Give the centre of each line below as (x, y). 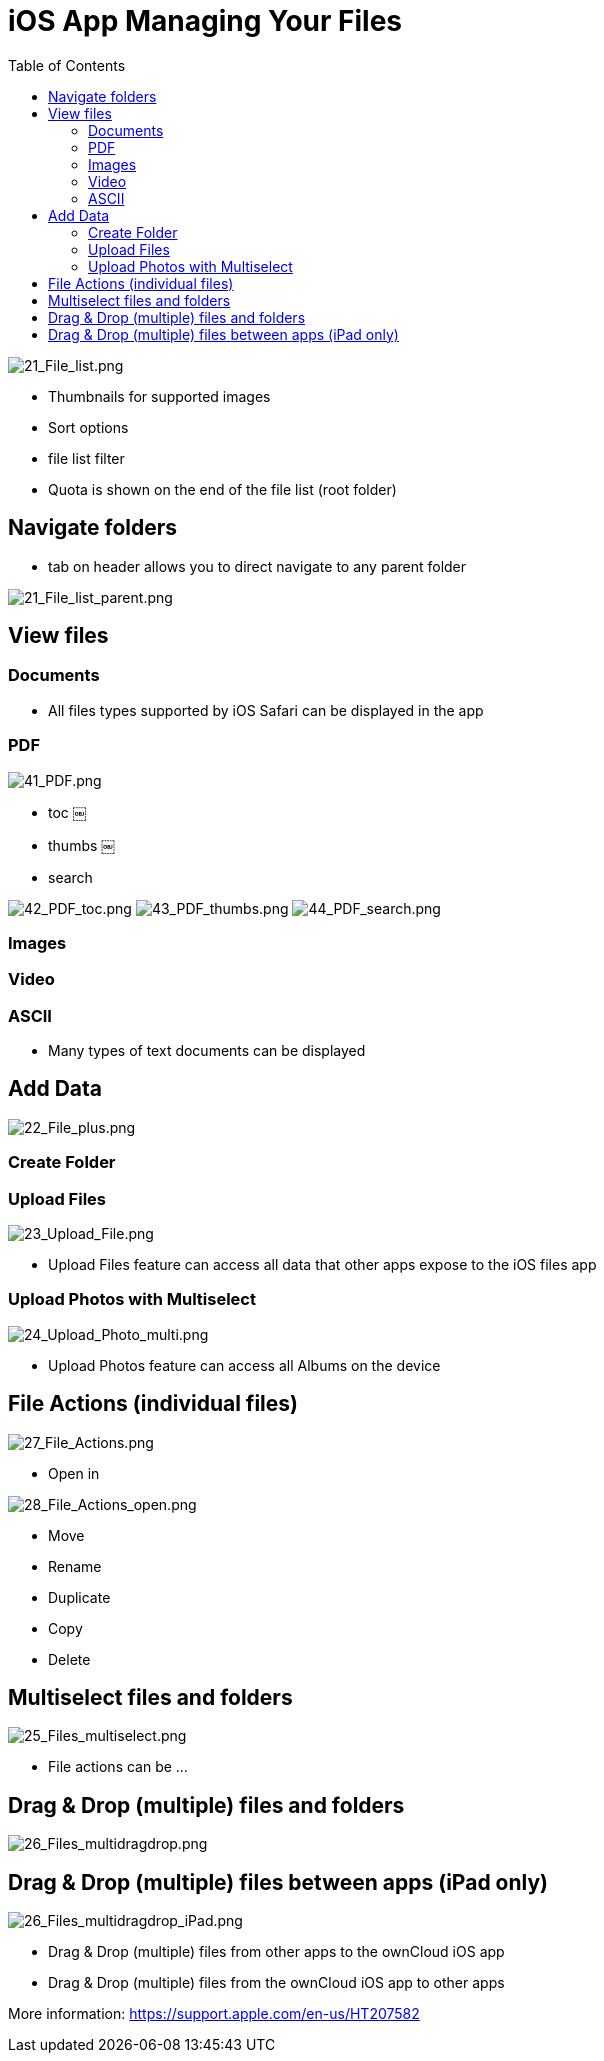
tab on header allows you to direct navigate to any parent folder (257, 566)
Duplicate (79, 1597)
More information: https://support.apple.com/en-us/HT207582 (214, 2014)
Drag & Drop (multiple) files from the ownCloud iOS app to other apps (276, 1983)
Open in (74, 1473)
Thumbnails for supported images (159, 396)
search (70, 877)
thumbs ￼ (82, 845)
